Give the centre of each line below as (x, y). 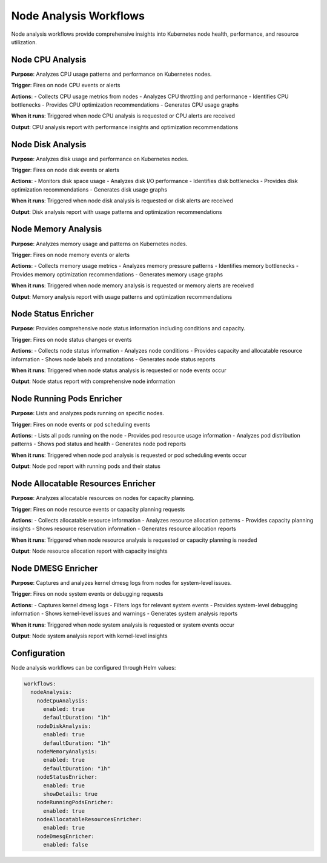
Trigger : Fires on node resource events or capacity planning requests (98, 509)
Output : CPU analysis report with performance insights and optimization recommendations (125, 127)
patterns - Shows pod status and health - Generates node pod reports (99, 444)
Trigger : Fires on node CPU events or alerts (66, 85)
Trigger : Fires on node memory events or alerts (71, 255)
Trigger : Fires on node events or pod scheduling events (81, 424)
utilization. (24, 42)
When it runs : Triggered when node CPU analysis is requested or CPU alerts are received (123, 116)
